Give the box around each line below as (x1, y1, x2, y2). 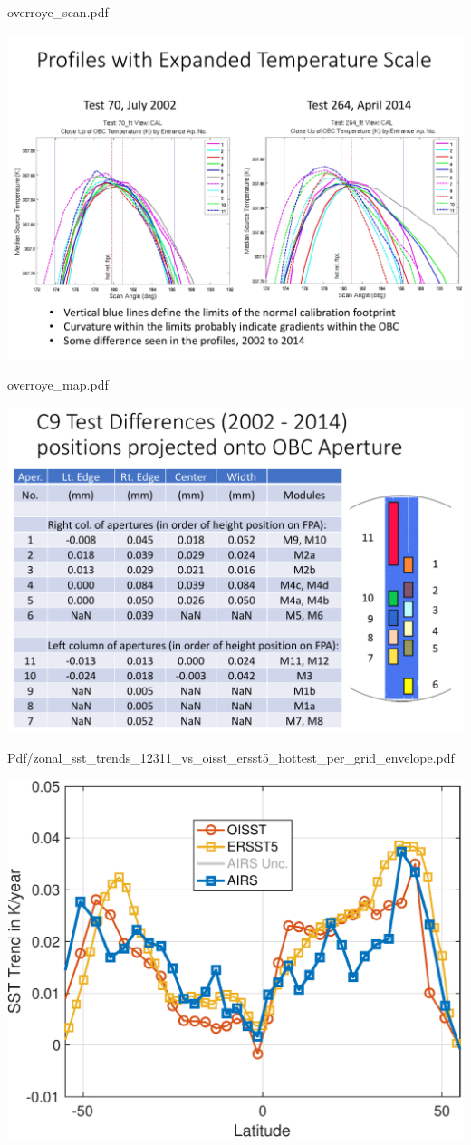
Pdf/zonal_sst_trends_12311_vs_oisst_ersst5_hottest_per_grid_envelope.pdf (7, 747, 455, 766)
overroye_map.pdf (7, 375, 109, 394)
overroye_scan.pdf (7, 3, 109, 21)
